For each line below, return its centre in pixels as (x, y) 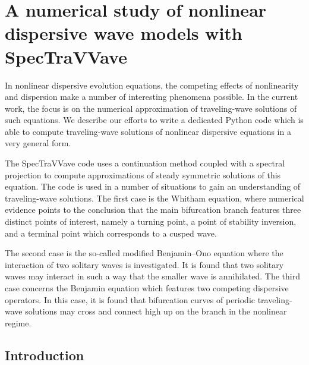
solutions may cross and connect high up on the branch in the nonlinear (156, 311)
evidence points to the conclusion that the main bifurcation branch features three (153, 210)
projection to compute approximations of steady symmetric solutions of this (143, 174)
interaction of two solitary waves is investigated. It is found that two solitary (144, 264)
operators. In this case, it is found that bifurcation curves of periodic (130, 299)
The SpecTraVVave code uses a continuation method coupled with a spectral (145, 163)
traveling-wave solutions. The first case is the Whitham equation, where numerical (154, 198)
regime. (18, 322)
